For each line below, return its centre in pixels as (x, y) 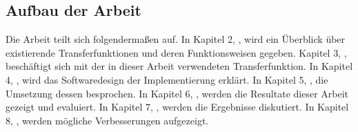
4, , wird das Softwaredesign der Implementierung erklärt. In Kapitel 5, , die (167, 79)
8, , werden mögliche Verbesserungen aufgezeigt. (107, 120)
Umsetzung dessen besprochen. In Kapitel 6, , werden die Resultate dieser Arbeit (177, 93)
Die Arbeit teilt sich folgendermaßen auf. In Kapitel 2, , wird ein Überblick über (176, 39)
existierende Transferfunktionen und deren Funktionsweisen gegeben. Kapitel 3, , (176, 52)
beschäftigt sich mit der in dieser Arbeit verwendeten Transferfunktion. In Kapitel (179, 66)
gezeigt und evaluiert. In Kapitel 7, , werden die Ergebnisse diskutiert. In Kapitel (177, 107)
